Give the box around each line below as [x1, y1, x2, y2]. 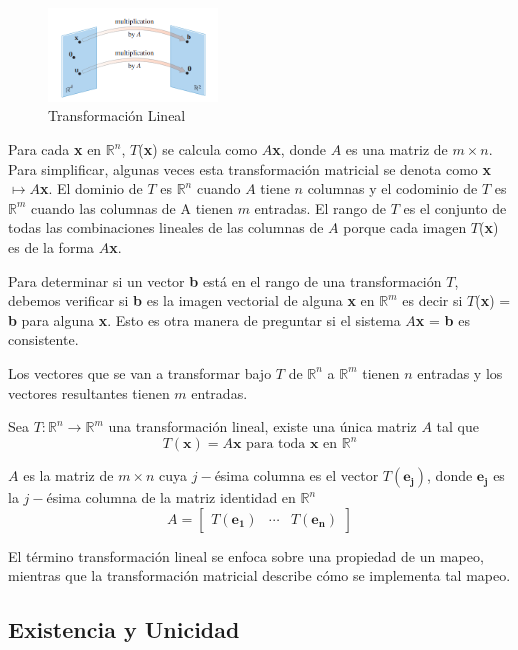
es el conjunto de [403, 197, 507, 218]
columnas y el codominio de [307, 178, 478, 199]
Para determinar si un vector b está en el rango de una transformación [8, 270, 442, 291]
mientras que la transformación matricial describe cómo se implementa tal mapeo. [8, 565, 511, 586]
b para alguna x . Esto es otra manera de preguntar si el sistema [8, 309, 401, 330]
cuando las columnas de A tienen [31, 197, 233, 218]
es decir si [402, 290, 463, 311]
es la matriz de [23, 465, 114, 486]
